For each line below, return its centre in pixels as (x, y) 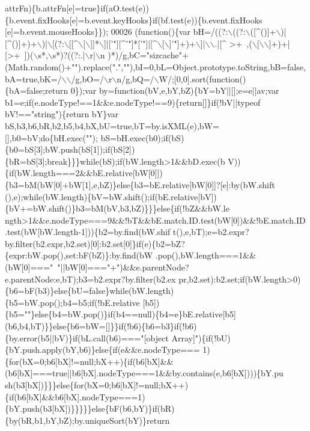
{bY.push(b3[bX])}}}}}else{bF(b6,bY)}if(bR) (90, 408)
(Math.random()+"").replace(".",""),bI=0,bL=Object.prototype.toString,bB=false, (155, 66)
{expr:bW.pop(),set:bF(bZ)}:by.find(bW (79, 255)
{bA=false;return (37, 90)
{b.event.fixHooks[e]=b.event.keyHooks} (79, 20)
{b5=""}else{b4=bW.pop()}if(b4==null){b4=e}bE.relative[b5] (120, 314)
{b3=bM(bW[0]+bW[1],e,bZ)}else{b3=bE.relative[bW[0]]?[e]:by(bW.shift (140, 184)
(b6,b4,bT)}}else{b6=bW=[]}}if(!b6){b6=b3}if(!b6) (101, 326)
